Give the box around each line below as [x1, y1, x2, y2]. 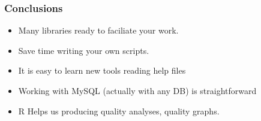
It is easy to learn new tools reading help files [18, 64, 186, 77]
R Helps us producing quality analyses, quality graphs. [18, 104, 220, 117]
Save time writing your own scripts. [18, 44, 149, 56]
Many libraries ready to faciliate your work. [18, 24, 179, 37]
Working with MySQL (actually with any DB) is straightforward [18, 84, 257, 96]
